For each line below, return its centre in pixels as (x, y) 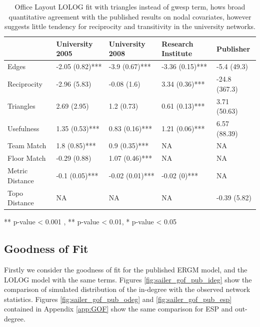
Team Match (27, 145)
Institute (177, 53)
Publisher (233, 48)
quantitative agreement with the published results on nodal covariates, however (130, 16)
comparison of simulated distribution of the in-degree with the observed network (127, 289)
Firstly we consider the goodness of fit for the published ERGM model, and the (126, 269)
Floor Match (27, 158)
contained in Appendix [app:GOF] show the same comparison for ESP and (118, 309)
